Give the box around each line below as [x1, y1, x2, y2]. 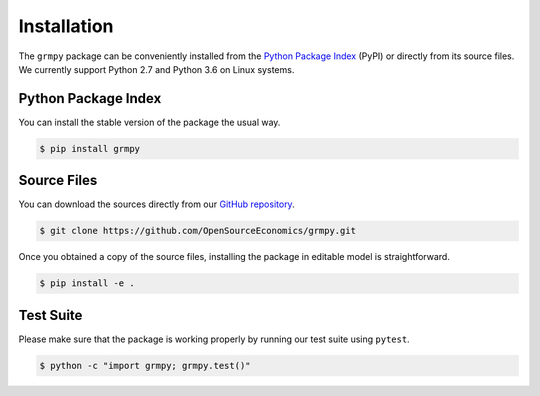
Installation [18, 15, 114, 37]
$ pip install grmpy [39, 143, 140, 154]
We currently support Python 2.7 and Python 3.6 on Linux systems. [18, 63, 295, 75]
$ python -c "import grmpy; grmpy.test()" [39, 360, 251, 371]
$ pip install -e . [39, 278, 135, 289]
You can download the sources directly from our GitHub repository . [18, 198, 295, 210]
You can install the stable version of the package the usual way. [18, 116, 281, 128]
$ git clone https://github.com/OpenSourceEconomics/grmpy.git [39, 225, 357, 237]
